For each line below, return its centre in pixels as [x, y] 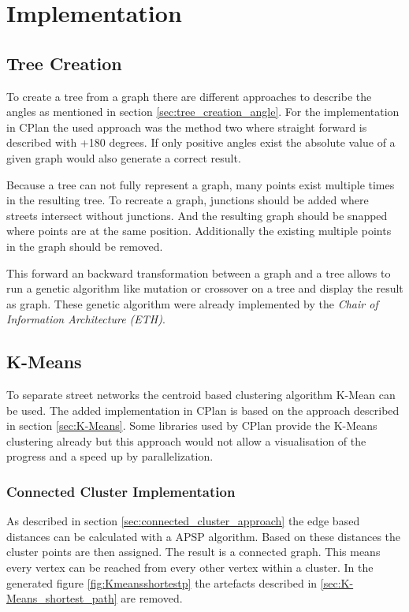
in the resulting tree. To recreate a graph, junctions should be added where [188, 200]
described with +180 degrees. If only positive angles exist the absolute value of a [201, 142]
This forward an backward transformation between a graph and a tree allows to [199, 272]
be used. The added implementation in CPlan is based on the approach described [203, 410]
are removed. [152, 598]
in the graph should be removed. [85, 246]
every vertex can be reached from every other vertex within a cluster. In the [190, 567]
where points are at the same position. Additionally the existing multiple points [199, 231]
